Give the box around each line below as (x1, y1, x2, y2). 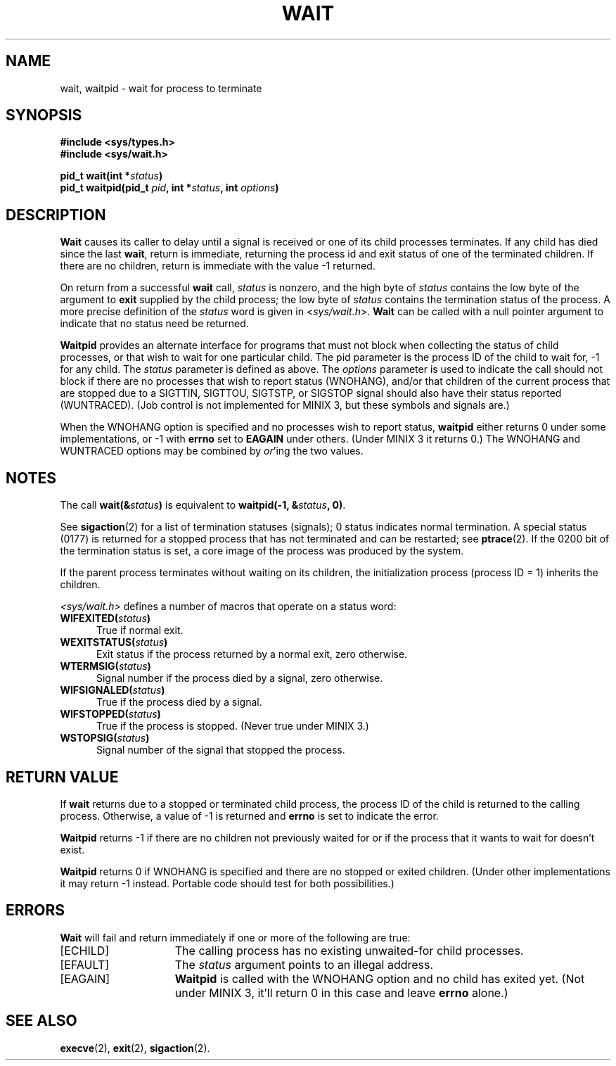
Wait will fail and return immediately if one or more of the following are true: (60, 931, 411, 944)
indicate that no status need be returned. (60, 317, 249, 330)
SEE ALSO (6, 1012, 77, 1030)
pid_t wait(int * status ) (60, 170, 163, 182)
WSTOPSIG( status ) (60, 732, 150, 744)
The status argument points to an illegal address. (174, 957, 434, 972)
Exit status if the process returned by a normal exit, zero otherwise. (96, 648, 408, 661)
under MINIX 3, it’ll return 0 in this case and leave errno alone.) (174, 985, 508, 1000)
